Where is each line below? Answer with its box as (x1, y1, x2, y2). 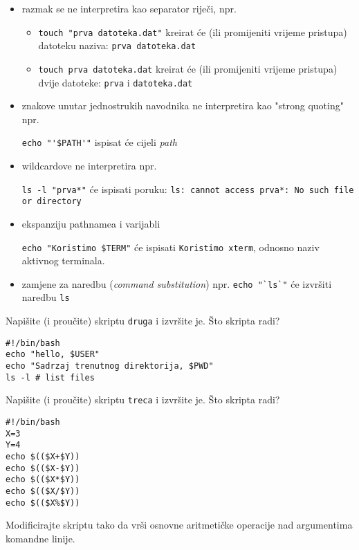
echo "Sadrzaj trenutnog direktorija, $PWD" (6, 361, 214, 372)
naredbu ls (21, 290, 70, 304)
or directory (21, 196, 82, 207)
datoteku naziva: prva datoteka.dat (38, 38, 196, 53)
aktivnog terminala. (21, 253, 105, 268)
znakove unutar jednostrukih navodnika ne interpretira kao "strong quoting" (21, 98, 344, 113)
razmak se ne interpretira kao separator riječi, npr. (21, 1, 237, 15)
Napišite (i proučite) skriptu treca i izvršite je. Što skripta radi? (6, 392, 280, 407)
